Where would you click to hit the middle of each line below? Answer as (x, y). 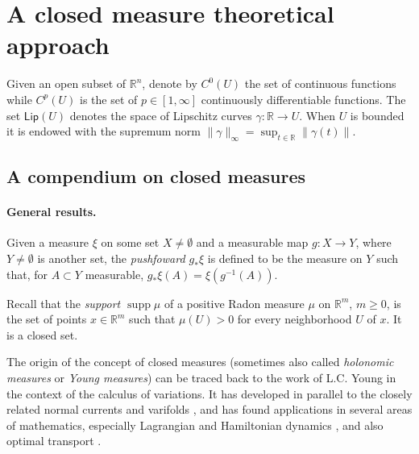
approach (58, 45)
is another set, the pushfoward (111, 258)
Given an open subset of (66, 83)
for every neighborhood (295, 319)
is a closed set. (42, 334)
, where (373, 242)
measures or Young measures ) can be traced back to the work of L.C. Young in (201, 378)
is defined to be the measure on (285, 258)
